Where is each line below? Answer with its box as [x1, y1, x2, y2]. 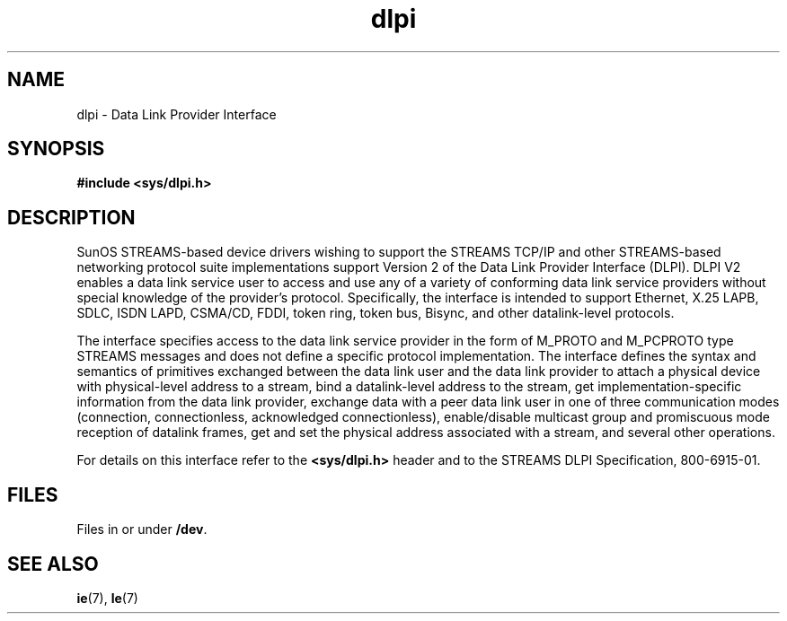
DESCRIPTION [7, 206, 136, 229]
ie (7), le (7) [76, 590, 138, 606]
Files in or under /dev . [76, 521, 208, 538]
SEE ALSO [7, 552, 99, 575]
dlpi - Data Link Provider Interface [76, 106, 277, 122]
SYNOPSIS [7, 137, 105, 161]
